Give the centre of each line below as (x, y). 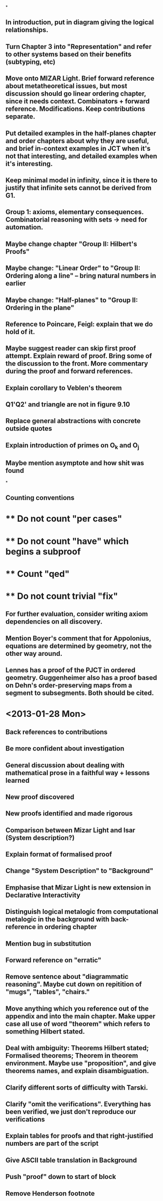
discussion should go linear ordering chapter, (76, 94)
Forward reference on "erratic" (54, 960)
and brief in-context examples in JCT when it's (78, 148)
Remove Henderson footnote (50, 1193)
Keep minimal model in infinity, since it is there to (81, 180)
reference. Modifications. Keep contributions (75, 109)
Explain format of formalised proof (59, 854)
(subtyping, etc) (30, 62)
